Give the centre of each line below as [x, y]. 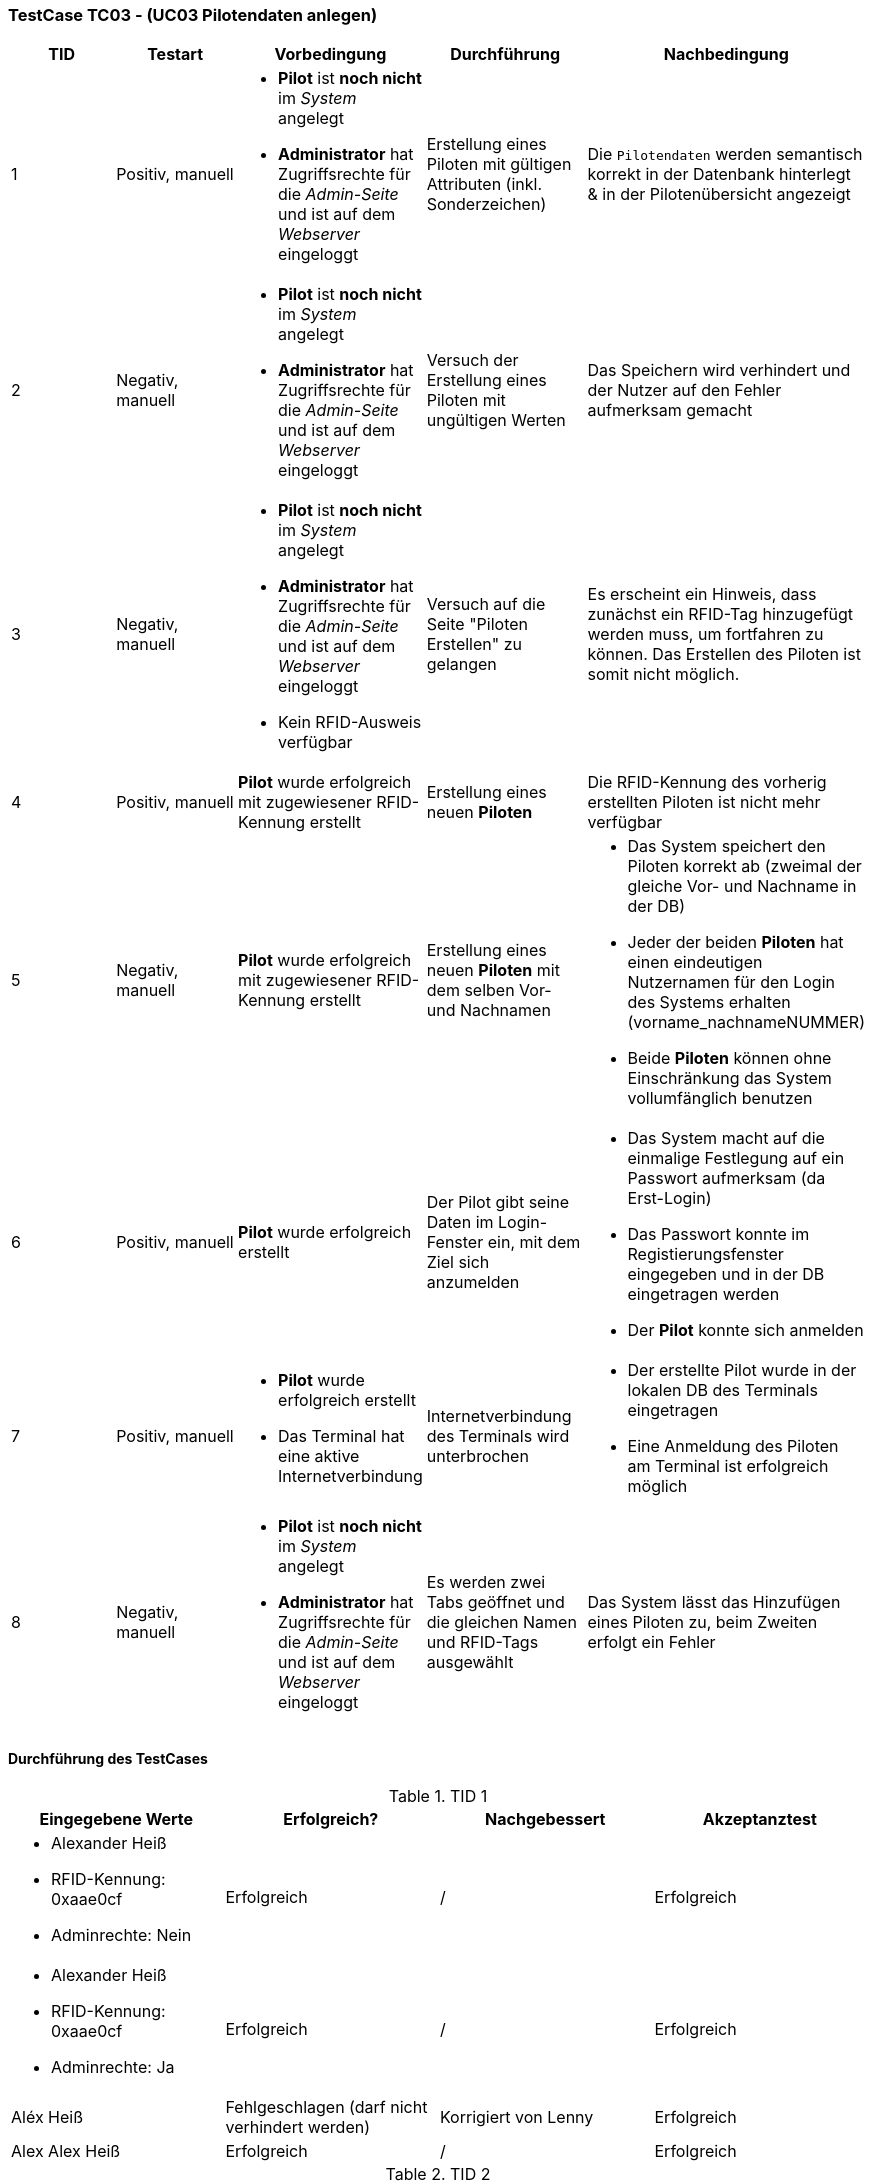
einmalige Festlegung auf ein [736, 1158]
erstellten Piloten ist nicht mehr [704, 802]
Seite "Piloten [477, 624]
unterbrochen [477, 1456]
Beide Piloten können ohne [729, 1058]
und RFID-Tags [482, 1642]
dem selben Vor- [489, 990]
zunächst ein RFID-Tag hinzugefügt [720, 614]
